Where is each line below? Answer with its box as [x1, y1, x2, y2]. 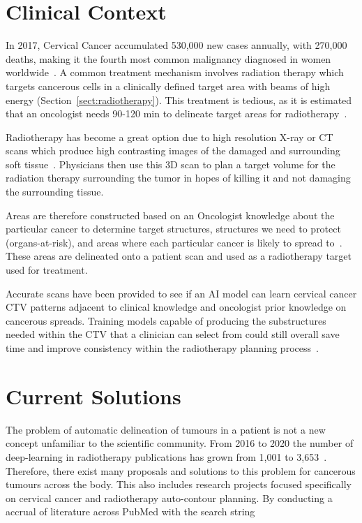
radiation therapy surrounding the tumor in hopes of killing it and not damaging [6, 170, 351, 185]
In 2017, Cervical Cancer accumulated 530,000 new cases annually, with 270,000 [6, 38, 347, 52]
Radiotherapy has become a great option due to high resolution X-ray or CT [6, 129, 333, 144]
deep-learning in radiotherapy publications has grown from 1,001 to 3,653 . [6, 449, 327, 464]
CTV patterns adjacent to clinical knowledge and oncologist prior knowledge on [6, 300, 347, 314]
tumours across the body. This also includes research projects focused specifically [6, 477, 352, 492]
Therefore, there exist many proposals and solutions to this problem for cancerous [6, 463, 356, 478]
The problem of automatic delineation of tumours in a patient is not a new [6, 422, 326, 436]
